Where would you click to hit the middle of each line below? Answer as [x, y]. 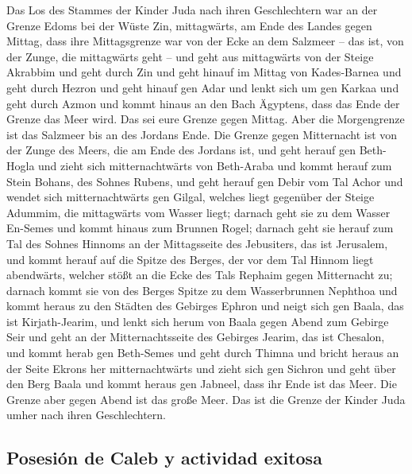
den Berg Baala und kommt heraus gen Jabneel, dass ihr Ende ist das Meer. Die [202, 384]
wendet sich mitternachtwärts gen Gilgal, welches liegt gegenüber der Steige [191, 197]
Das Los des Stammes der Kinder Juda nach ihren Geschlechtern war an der [192, 10]
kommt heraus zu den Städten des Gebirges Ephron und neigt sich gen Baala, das [205, 306]
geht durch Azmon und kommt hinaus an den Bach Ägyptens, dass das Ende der [203, 103]
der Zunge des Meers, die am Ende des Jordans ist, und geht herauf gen [181, 150]
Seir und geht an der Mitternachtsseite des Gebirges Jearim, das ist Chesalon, [196, 337]
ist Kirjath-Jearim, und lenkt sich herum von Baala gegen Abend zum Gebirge [198, 321]
